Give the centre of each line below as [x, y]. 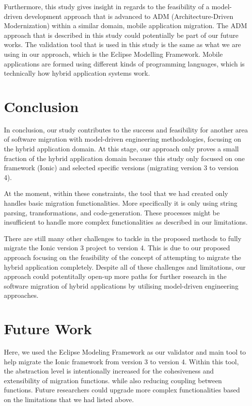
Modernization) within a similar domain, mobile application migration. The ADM [126, 25]
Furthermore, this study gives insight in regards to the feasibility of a [107, 6]
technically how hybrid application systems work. [77, 73]
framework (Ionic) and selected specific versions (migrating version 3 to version [121, 168]
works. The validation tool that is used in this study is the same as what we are [123, 44]
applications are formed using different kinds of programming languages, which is [124, 63]
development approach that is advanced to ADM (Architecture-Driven [129, 16]
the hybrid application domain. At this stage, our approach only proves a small [121, 149]
